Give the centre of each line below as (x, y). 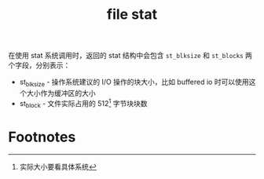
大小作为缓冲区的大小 (61, 93)
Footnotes (42, 137)
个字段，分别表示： (39, 65)
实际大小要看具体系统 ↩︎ (58, 167)
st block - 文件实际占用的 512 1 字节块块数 (83, 103)
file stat (132, 15)
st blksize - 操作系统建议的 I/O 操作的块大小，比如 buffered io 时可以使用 (134, 82)
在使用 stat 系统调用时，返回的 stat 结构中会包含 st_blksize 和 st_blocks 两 (130, 56)
